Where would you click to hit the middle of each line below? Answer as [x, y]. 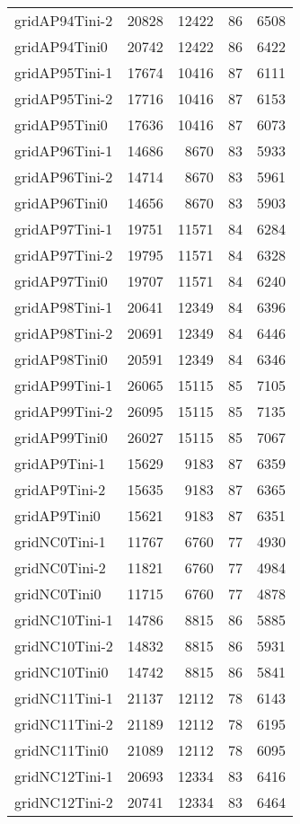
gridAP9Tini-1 [60, 463]
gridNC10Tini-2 [64, 646]
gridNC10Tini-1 [64, 620]
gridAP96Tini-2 [64, 177]
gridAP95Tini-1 [64, 72]
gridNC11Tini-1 [64, 698]
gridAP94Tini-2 [64, 20]
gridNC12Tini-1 [64, 776]
